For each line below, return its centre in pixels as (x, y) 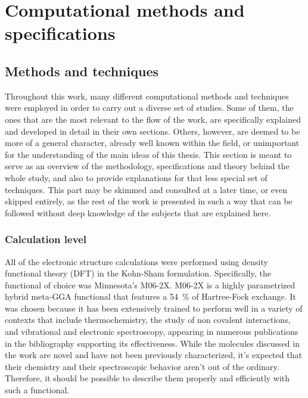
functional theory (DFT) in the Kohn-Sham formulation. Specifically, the (138, 273)
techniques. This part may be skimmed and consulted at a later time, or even (146, 189)
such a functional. (37, 390)
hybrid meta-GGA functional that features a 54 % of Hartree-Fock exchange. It (150, 296)
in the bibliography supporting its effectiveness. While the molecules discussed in (152, 343)
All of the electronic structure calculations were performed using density (136, 261)
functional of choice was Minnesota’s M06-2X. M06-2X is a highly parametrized (150, 284)
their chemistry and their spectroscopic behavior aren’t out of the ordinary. (142, 366)
